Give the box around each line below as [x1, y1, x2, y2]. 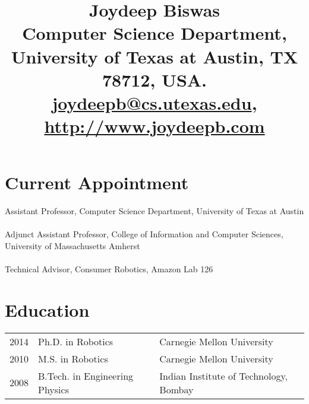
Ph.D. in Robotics [38, 334, 113, 348]
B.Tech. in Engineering [38, 368, 134, 383]
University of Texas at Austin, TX [11, 44, 298, 68]
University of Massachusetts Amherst [5, 240, 140, 252]
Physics [38, 382, 69, 396]
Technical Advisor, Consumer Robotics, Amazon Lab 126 [5, 263, 213, 275]
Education [5, 298, 90, 322]
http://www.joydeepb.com [44, 114, 265, 138]
